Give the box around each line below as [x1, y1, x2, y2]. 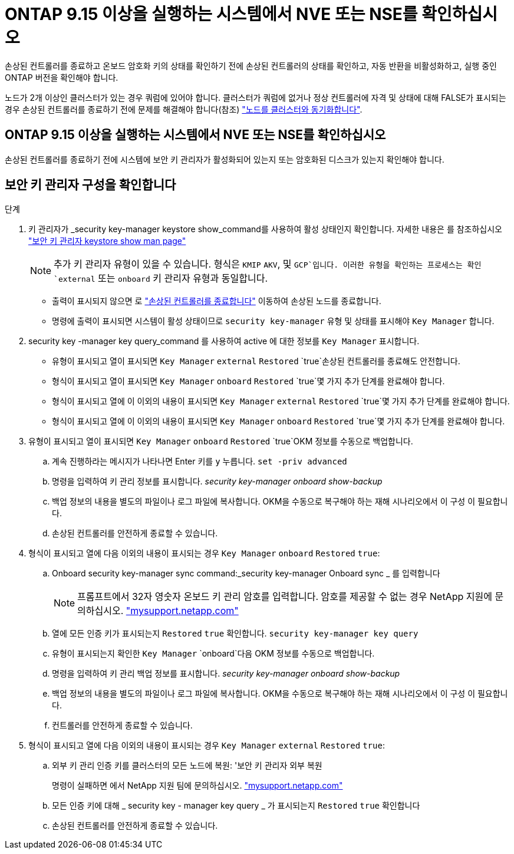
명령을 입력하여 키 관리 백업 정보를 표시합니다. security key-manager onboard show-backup [52, 668, 400, 679]
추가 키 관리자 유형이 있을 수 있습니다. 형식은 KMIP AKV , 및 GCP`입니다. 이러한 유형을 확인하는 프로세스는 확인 [54, 258, 482, 271]
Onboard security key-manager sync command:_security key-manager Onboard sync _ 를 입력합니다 [52, 568, 440, 579]
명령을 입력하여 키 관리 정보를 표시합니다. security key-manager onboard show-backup [52, 476, 383, 487]
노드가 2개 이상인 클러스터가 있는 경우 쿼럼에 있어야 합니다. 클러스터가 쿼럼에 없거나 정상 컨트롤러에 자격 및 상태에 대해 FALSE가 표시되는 [5, 92, 506, 103]
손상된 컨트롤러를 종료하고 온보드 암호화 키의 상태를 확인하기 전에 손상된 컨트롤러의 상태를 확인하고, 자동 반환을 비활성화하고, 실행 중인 [5, 60, 497, 71]
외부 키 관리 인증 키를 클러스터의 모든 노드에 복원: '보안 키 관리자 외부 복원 [52, 760, 322, 771]
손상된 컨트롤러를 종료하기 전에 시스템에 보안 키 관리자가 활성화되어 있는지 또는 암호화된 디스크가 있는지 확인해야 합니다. [5, 154, 444, 164]
